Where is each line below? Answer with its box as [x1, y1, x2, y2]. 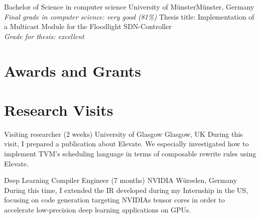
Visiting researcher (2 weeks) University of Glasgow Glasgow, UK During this [4, 128, 243, 139]
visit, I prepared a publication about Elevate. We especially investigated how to [4, 138, 249, 149]
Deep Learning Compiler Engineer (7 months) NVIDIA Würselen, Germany [4, 175, 237, 185]
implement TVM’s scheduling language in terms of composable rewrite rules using [4, 148, 256, 159]
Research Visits [4, 99, 113, 120]
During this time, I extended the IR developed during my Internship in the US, [4, 184, 248, 195]
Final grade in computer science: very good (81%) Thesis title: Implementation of [4, 11, 254, 22]
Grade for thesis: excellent [4, 31, 84, 41]
